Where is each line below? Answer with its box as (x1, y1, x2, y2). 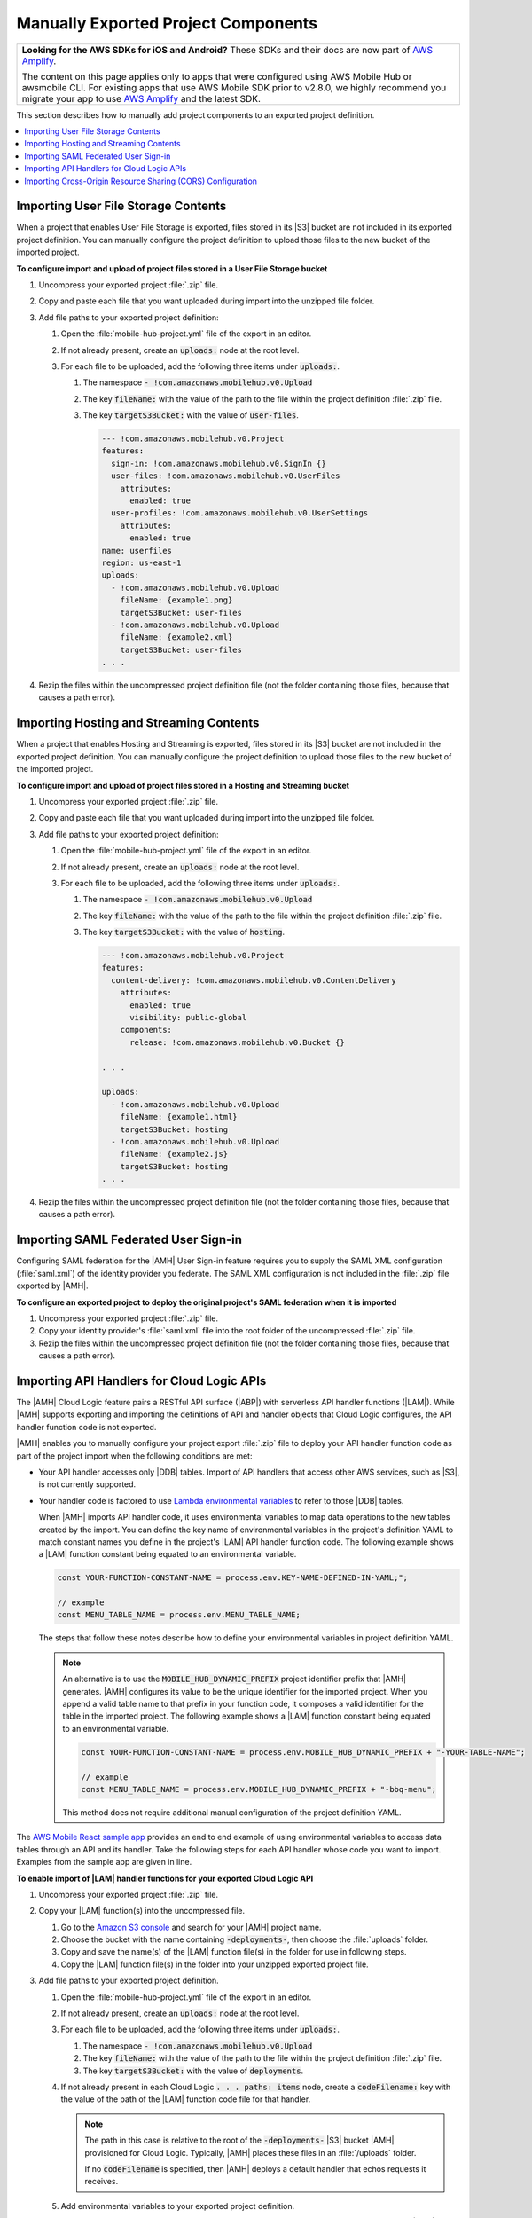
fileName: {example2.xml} (120, 633, 233, 642)
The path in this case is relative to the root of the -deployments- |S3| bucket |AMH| (84, 2135, 395, 2146)
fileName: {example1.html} (120, 1112, 239, 1122)
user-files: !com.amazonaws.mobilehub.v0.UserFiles (111, 471, 340, 481)
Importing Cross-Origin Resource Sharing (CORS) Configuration (24, 176, 257, 186)
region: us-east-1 (101, 557, 182, 568)
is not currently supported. (38, 1479, 137, 1490)
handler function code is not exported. (16, 1421, 157, 1432)
